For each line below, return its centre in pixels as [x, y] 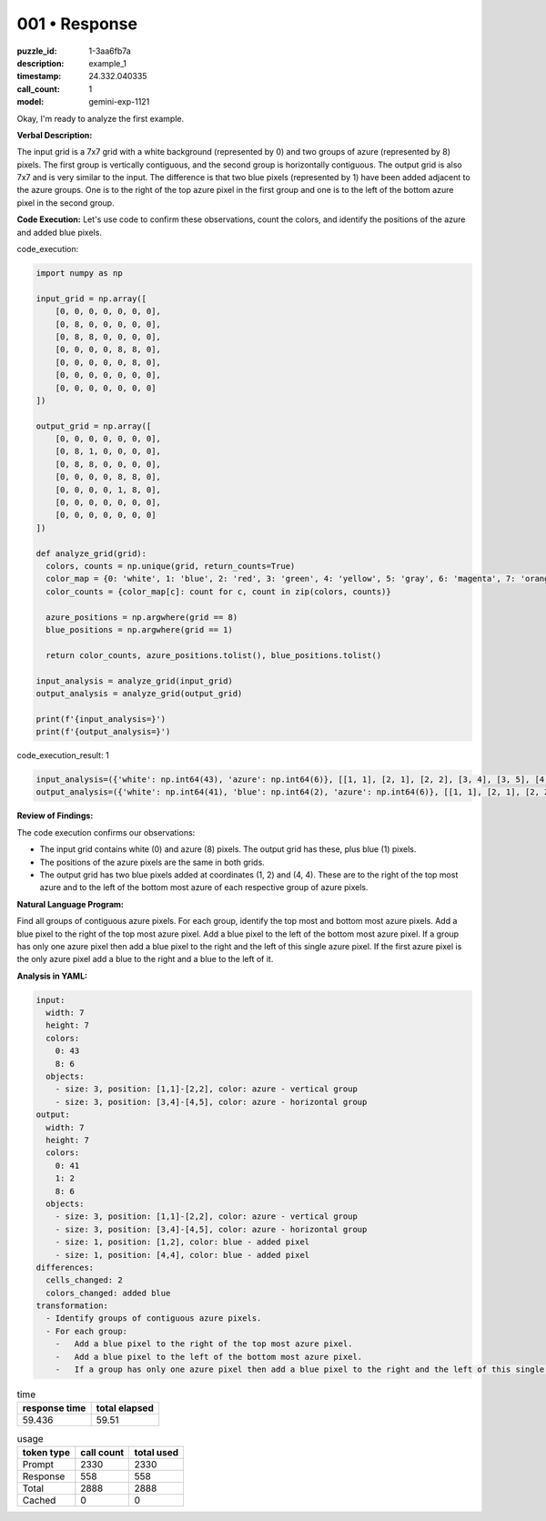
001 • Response [77, 24]
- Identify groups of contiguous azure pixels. [154, 1318]
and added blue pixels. [59, 232]
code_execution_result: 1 [63, 755]
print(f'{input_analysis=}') [101, 719]
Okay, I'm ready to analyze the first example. [101, 118]
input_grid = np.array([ [91, 299]
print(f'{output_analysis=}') [103, 732]
